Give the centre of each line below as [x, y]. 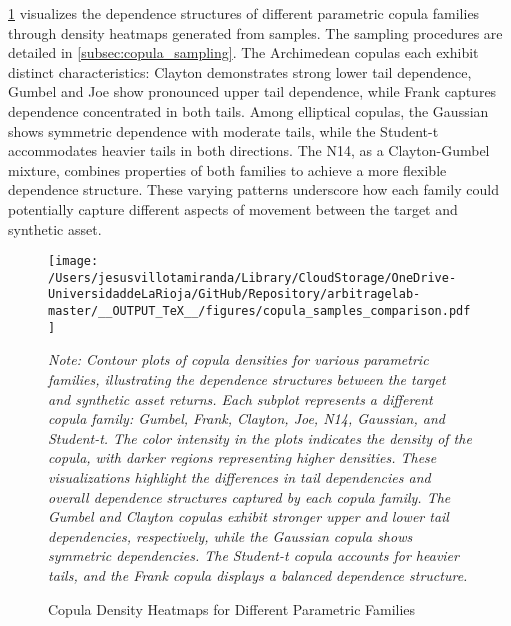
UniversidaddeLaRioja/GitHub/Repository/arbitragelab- [234, 294]
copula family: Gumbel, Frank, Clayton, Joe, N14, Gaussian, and [246, 418]
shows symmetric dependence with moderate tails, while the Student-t [223, 130]
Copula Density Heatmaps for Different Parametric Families [232, 608]
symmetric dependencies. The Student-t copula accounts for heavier [253, 555]
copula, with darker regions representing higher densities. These [242, 457]
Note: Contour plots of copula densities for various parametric [238, 359]
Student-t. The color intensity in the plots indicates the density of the [260, 437]
